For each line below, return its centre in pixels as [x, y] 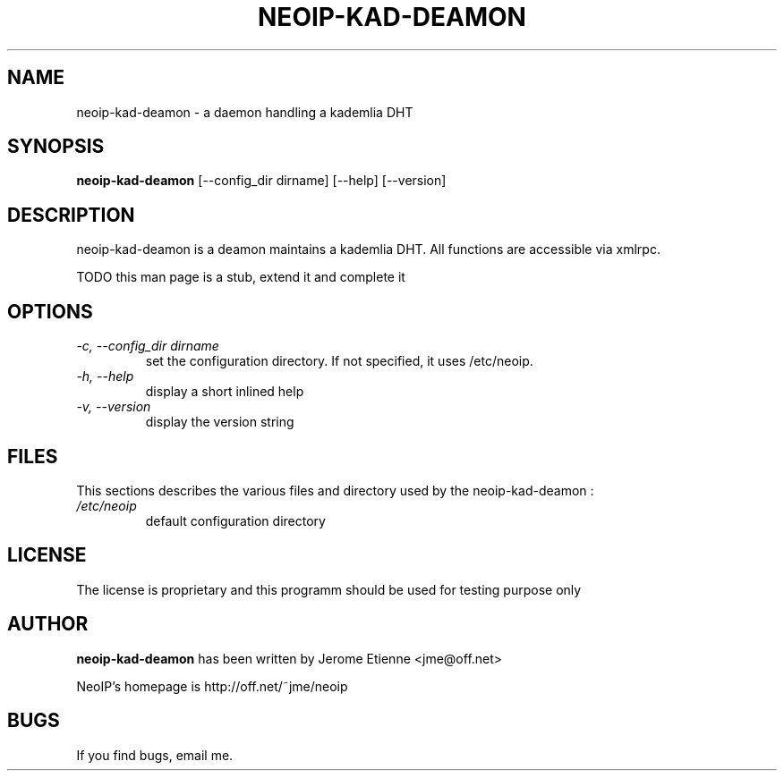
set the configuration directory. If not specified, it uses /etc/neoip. [339, 361]
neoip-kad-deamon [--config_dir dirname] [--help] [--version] [261, 181]
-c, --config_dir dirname [148, 346]
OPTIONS [50, 311]
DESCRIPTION [71, 215]
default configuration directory [235, 520]
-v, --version [114, 407]
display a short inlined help [225, 392]
